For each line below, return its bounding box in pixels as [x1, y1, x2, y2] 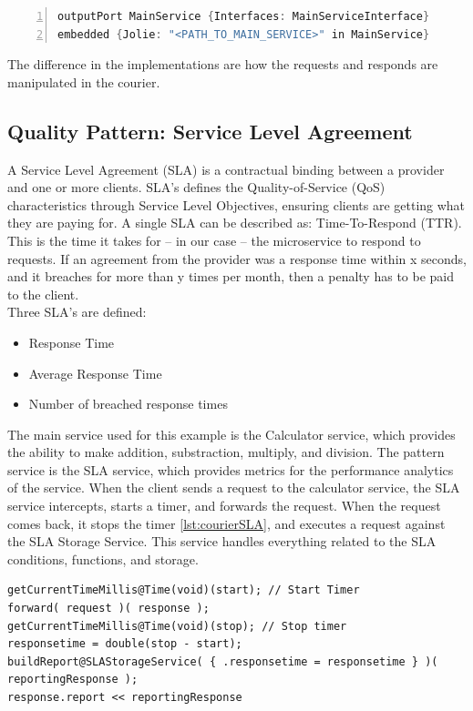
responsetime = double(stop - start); [7, 637, 242, 651]
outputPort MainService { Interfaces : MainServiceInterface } [57, 10, 430, 23]
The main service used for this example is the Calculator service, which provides [7, 424, 456, 443]
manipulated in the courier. [7, 72, 160, 91]
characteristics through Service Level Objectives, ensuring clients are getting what [7, 195, 466, 214]
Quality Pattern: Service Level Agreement [7, 117, 413, 145]
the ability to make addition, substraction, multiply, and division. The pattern [7, 442, 445, 462]
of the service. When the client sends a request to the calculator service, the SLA [7, 478, 460, 497]
